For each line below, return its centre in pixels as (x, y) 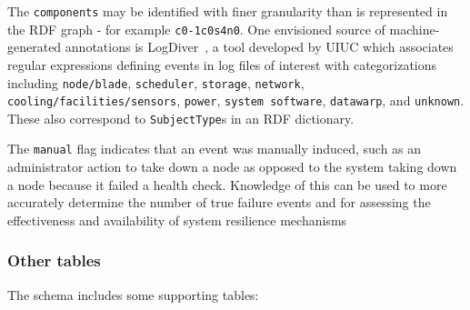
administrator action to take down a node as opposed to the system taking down (232, 167)
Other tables (54, 260)
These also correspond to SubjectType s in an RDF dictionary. (181, 118)
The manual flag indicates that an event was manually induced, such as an (215, 149)
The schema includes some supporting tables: (133, 294)
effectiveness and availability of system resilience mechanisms (177, 220)
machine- (415, 29)
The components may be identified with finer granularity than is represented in (228, 11)
